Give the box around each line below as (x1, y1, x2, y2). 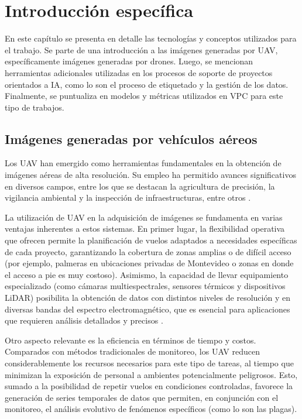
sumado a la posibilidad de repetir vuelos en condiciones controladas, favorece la (5, 380, 293, 392)
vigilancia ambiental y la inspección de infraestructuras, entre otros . (5, 191, 251, 204)
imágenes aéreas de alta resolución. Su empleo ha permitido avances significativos (5, 169, 296, 181)
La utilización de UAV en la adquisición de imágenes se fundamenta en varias (5, 211, 283, 223)
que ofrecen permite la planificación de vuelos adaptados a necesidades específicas (5, 234, 297, 246)
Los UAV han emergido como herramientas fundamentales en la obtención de (5, 157, 282, 169)
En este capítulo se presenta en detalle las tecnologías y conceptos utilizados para (5, 32, 297, 44)
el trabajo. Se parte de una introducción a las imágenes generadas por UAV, (5, 43, 278, 56)
